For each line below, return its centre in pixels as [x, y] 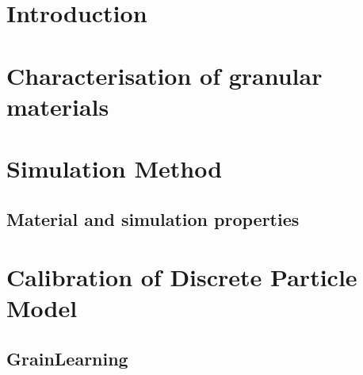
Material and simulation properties [153, 218]
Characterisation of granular [164, 75]
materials [58, 106]
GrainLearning [67, 359]
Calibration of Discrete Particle [182, 277]
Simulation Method [115, 168]
